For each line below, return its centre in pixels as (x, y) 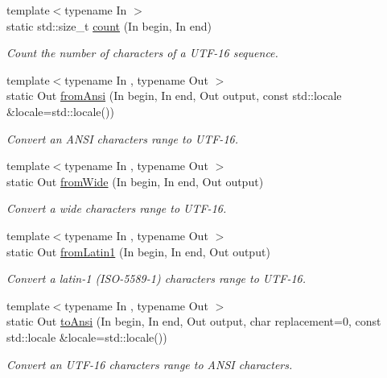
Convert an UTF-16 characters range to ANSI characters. (150, 364)
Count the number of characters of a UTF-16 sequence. (142, 53)
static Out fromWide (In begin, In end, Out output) (135, 181)
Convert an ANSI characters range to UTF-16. (122, 138)
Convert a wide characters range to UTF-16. (117, 208)
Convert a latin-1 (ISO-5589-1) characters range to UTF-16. (156, 278)
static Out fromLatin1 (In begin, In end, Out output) (138, 251)
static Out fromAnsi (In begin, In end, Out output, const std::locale (174, 96)
